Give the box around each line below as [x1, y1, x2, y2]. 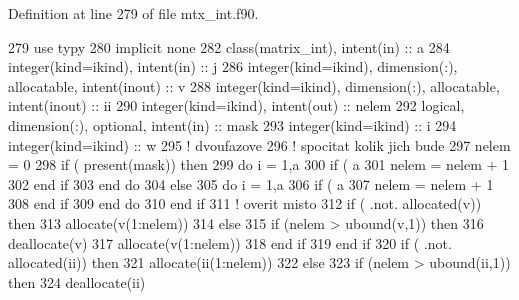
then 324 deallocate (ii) [8, 271, 146, 292]
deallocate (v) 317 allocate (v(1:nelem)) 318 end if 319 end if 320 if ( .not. [8, 232, 452, 253]
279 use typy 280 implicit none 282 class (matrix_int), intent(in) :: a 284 [8, 36, 450, 57]
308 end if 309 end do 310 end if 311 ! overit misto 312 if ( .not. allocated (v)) [8, 193, 482, 214]
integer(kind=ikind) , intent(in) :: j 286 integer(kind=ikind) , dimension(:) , [8, 56, 458, 77]
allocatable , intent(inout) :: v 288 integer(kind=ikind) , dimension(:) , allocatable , [8, 75, 500, 96]
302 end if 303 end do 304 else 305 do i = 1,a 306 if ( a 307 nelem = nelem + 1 [8, 173, 494, 194]
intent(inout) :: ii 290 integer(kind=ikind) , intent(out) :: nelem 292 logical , [8, 95, 465, 116]
